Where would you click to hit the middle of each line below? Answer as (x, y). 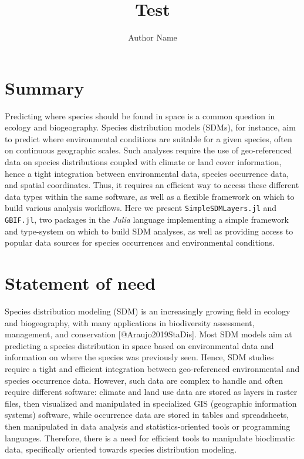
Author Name (153, 37)
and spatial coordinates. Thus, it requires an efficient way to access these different (152, 185)
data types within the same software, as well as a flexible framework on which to (150, 196)
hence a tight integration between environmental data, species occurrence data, (147, 173)
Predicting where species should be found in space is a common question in (140, 115)
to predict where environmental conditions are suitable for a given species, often (148, 138)
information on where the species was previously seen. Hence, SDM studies (139, 357)
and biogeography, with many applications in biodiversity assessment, (130, 322)
